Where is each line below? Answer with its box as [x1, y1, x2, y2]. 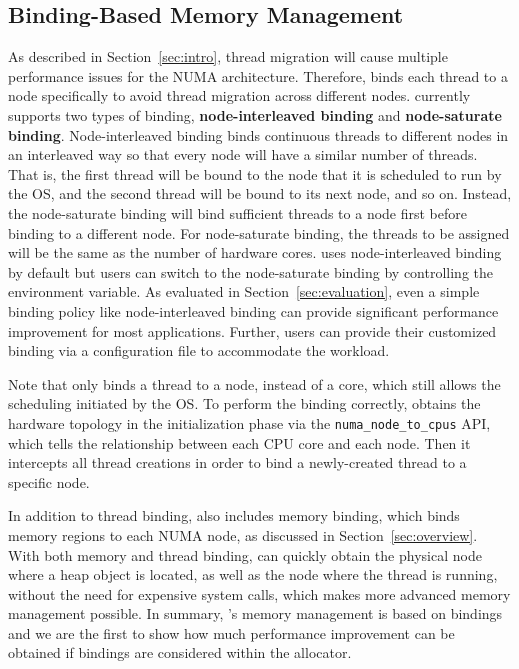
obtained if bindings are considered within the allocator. [8, 642, 352, 663]
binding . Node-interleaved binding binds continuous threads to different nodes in [8, 124, 509, 145]
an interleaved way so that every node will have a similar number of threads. [8, 144, 478, 165]
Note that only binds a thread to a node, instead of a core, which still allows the [8, 373, 501, 394]
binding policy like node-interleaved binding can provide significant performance [8, 300, 499, 321]
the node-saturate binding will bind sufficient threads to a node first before [8, 202, 468, 223]
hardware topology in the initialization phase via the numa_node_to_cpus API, [8, 412, 491, 433]
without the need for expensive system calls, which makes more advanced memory [8, 583, 511, 604]
